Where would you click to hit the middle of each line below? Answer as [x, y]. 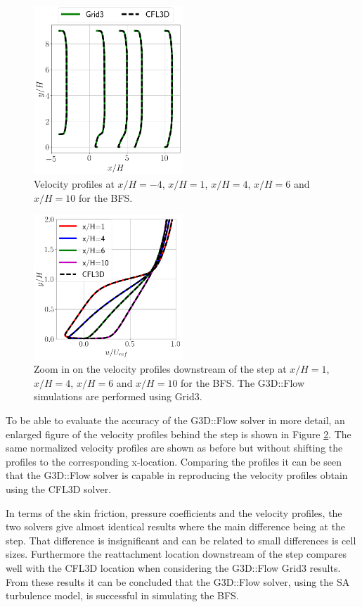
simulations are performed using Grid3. [118, 396]
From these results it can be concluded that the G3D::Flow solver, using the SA [178, 581]
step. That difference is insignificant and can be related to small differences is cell [181, 540]
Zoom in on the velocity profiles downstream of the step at [160, 369]
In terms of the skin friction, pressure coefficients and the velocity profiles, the [174, 512]
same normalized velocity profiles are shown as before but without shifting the [174, 448]
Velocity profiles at [74, 184]
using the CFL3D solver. [59, 488]
